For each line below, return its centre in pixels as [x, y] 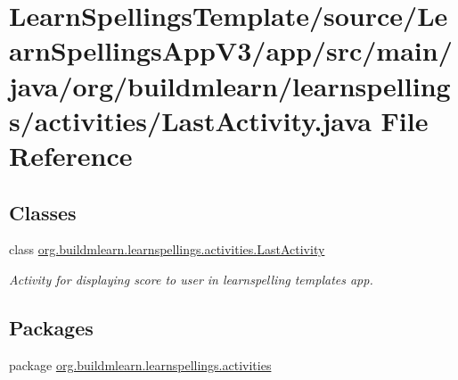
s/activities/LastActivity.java [190, 120]
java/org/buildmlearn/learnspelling [230, 85]
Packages [51, 327]
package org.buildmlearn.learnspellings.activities [140, 364]
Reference [71, 155]
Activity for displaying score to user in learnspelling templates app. [191, 279]
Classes [43, 212]
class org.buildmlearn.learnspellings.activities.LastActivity [167, 249]
